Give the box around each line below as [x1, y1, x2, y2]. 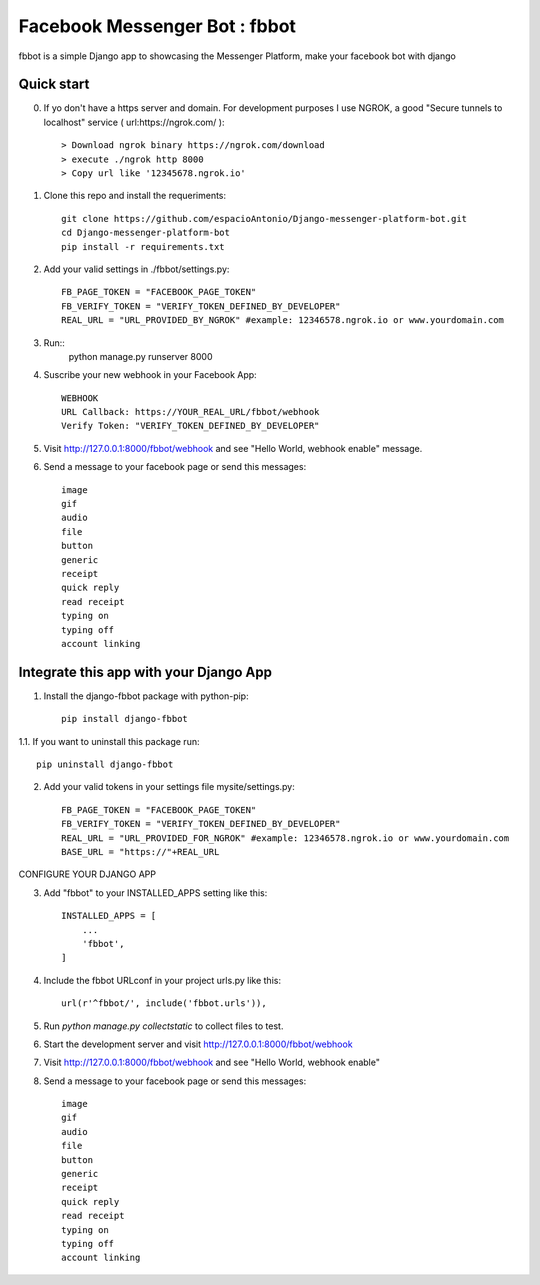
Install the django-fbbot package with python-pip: [43, 690, 249, 702]
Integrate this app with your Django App [18, 663, 273, 680]
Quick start [18, 76, 90, 93]
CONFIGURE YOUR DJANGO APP [18, 868, 157, 880]
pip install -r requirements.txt [61, 241, 225, 252]
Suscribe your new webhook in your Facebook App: [43, 369, 257, 381]
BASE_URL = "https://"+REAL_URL [61, 846, 220, 857]
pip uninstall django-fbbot [36, 759, 174, 770]
